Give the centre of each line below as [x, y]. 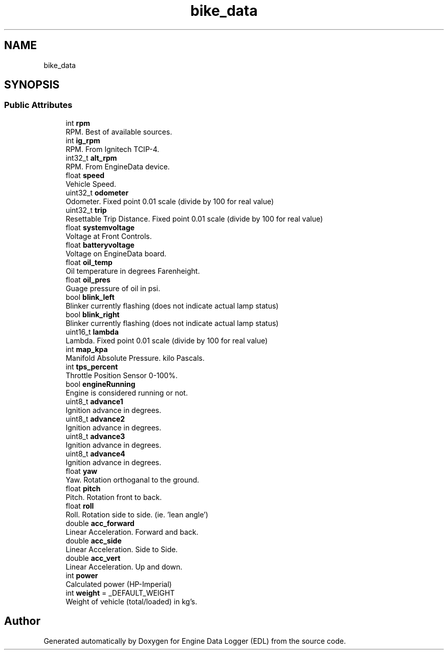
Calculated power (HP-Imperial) [119, 584]
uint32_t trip [86, 210]
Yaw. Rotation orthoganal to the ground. [132, 479]
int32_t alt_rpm [91, 158]
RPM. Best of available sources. [119, 132]
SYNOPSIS [32, 85]
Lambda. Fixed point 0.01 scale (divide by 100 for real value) [167, 340]
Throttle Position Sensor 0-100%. [122, 375]
